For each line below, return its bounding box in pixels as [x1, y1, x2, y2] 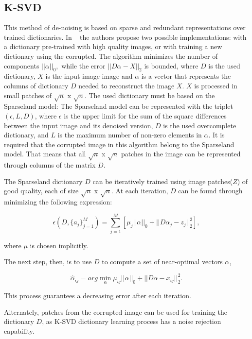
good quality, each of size [4, 186, 79, 196]
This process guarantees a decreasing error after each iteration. [4, 290, 191, 301]
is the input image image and [45, 71, 133, 81]
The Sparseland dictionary [4, 176, 83, 186]
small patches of [4, 90, 52, 100]
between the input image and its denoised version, [4, 120, 153, 130]
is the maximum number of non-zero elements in [57, 130, 202, 140]
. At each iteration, [111, 186, 168, 196]
